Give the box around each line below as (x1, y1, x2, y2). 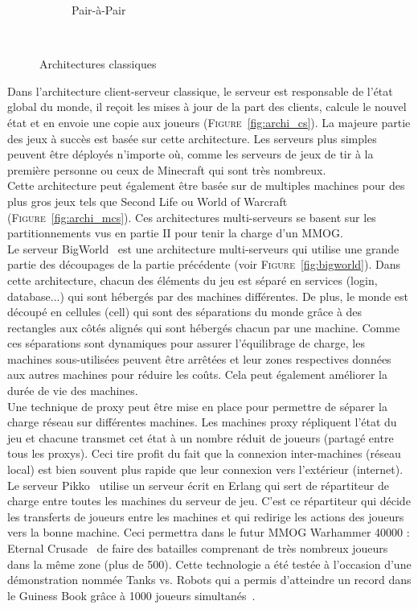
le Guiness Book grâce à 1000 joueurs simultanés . (7, 586, 256, 603)
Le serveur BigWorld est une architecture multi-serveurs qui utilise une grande (7, 240, 400, 257)
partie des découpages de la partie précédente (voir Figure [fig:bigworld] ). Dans (7, 256, 400, 273)
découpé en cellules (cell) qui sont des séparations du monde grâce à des (7, 303, 363, 320)
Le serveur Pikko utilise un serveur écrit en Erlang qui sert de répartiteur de (7, 476, 389, 493)
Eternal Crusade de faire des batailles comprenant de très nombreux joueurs (7, 540, 388, 556)
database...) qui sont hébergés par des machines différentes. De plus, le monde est (7, 287, 409, 304)
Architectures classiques (39, 56, 157, 72)
